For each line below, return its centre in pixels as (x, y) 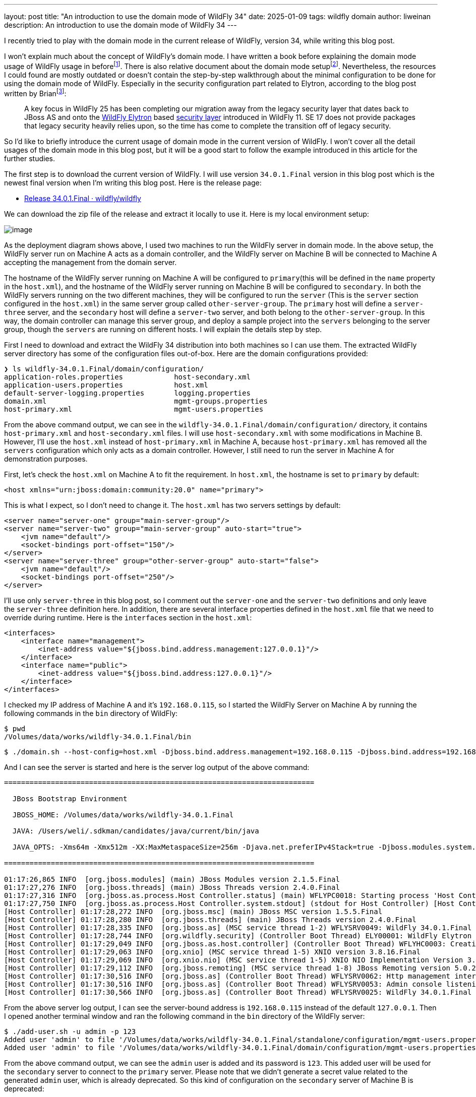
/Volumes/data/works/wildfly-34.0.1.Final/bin (98, 737)
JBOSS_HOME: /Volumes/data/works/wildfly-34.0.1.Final (123, 815)
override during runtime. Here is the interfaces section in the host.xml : (128, 618)
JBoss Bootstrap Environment (70, 799)
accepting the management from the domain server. (91, 263)
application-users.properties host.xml (106, 385)
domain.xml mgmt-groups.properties (136, 401)
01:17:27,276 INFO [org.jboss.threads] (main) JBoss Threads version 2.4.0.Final (172, 888)
